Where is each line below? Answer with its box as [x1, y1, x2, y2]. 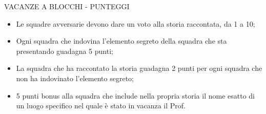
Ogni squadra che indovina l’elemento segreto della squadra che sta [16, 35, 227, 46]
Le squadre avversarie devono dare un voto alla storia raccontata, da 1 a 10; [16, 18, 255, 29]
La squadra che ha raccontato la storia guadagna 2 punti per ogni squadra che [16, 63, 262, 73]
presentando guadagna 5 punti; [16, 45, 113, 56]
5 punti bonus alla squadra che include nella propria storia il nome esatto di [16, 90, 255, 101]
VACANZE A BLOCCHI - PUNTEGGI [4, 1, 130, 11]
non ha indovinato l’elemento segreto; [16, 72, 134, 83]
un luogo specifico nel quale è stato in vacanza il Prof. [16, 100, 186, 111]
